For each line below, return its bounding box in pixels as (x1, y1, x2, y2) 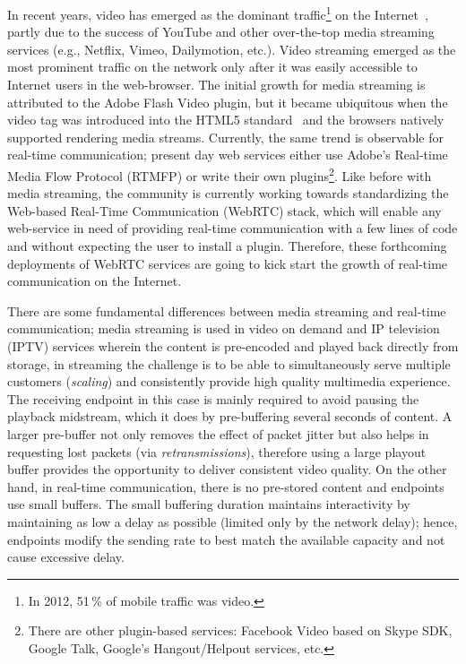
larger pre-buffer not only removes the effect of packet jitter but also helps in (7, 424, 429, 443)
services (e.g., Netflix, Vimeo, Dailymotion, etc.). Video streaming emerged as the (7, 39, 456, 58)
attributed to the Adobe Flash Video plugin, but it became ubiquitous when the (7, 92, 448, 111)
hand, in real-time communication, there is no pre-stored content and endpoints (7, 477, 444, 496)
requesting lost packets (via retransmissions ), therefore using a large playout (7, 442, 427, 461)
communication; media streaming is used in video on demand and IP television (7, 319, 440, 338)
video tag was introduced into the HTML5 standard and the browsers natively (7, 110, 444, 129)
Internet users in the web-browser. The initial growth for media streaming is (7, 75, 426, 94)
